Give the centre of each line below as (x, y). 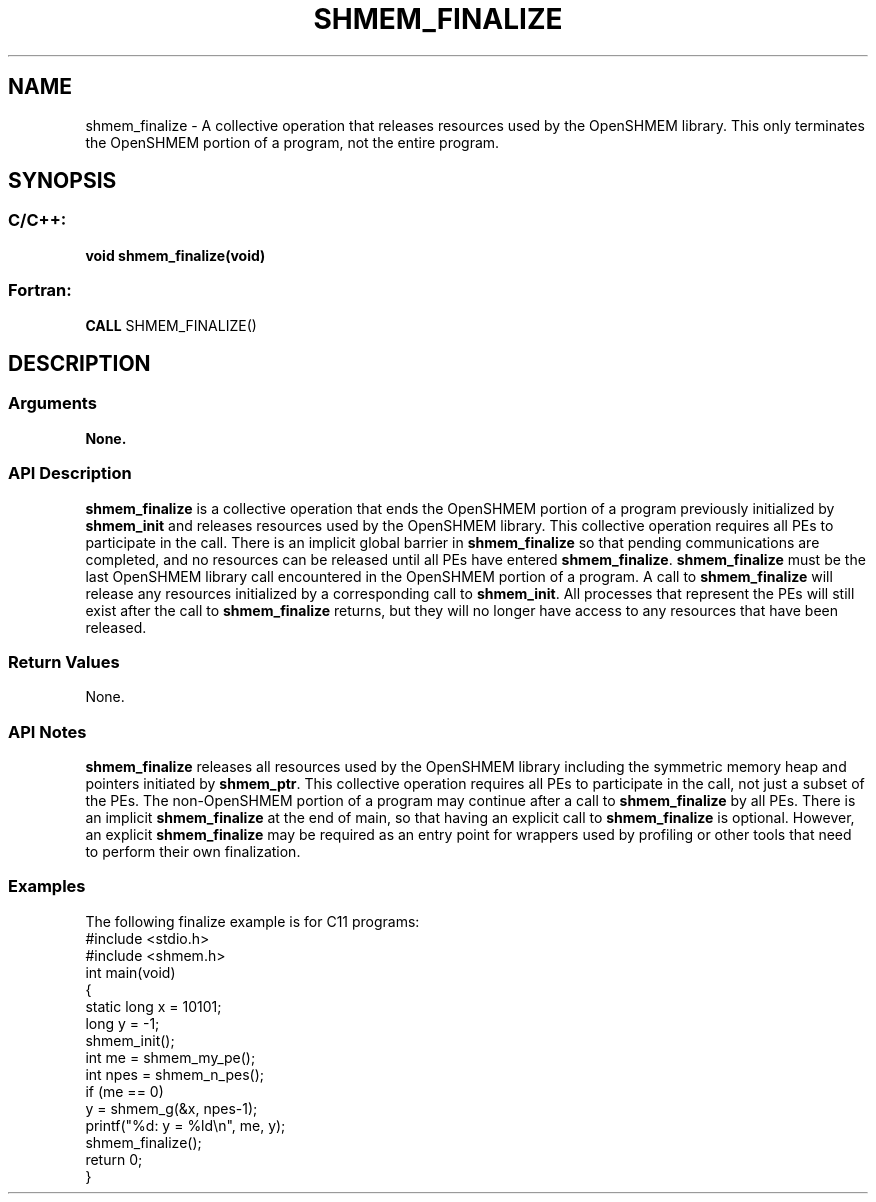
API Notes (47, 731)
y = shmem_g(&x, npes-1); (171, 1108)
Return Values (64, 661)
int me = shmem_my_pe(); (170, 1057)
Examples (47, 886)
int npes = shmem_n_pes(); (175, 1074)
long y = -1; (122, 1023)
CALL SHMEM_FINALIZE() (171, 325)
